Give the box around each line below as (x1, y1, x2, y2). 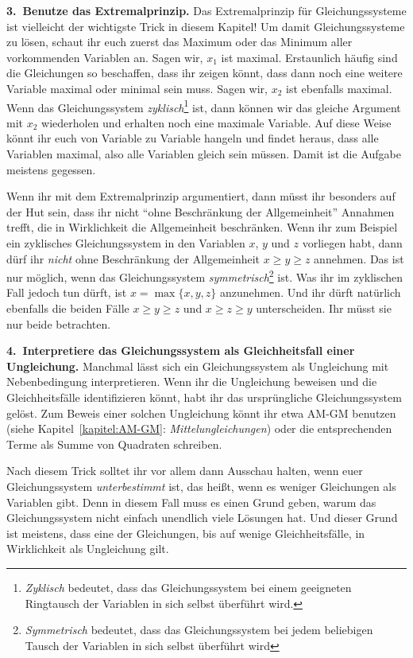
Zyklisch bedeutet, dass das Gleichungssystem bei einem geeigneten (25, 578, 352, 595)
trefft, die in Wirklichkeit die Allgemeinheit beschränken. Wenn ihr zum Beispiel (6, 219, 398, 236)
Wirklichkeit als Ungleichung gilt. (6, 540, 169, 557)
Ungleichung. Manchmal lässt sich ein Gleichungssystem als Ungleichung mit (6, 357, 389, 374)
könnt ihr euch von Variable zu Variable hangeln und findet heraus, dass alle (6, 130, 379, 146)
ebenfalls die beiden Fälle (6, 300, 129, 316)
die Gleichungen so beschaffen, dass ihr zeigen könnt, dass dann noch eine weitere (6, 64, 403, 81)
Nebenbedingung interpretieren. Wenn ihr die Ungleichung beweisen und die (6, 373, 377, 390)
